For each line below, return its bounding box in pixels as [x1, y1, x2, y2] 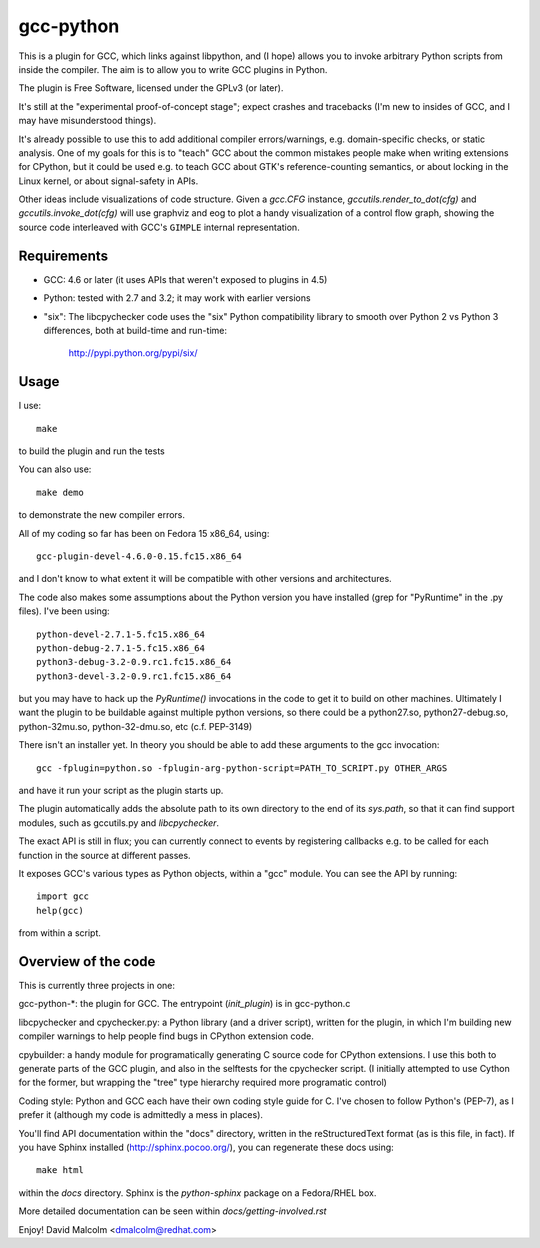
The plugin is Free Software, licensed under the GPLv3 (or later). [18, 82, 284, 94]
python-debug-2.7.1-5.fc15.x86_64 [36, 642, 205, 654]
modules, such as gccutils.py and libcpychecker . [18, 816, 220, 829]
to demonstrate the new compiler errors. [18, 509, 185, 521]
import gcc [36, 891, 90, 902]
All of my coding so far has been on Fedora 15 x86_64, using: [18, 527, 270, 539]
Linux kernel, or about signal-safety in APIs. [18, 175, 199, 187]
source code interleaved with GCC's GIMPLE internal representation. [18, 221, 300, 233]
